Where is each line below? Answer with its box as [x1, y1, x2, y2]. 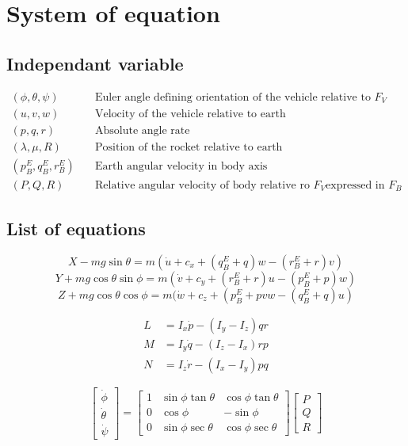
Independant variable [6, 51, 184, 75]
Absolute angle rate [95, 124, 190, 136]
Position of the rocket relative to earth [95, 141, 283, 153]
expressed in [326, 179, 385, 191]
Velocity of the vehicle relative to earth [95, 108, 286, 120]
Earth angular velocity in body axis [95, 160, 268, 172]
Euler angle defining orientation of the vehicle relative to [95, 91, 371, 103]
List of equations [6, 216, 146, 241]
